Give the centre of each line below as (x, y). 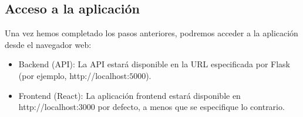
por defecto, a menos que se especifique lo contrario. (191, 107)
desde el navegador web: (48, 44)
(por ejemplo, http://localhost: (74, 75)
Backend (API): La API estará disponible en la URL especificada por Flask (154, 64)
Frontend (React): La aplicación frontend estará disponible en (129, 95)
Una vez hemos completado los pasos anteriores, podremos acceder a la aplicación (151, 33)
